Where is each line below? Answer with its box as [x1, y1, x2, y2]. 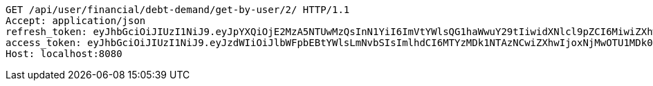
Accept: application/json [6, 15, 146, 26]
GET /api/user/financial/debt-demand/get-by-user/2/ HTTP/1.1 [6, 4, 350, 15]
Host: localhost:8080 [6, 48, 122, 59]
